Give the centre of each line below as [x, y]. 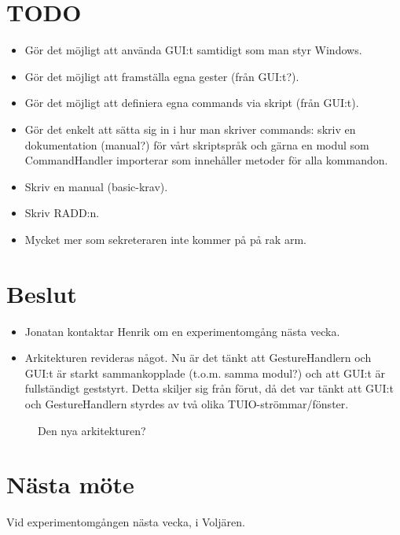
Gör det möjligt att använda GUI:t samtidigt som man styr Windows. [193, 50]
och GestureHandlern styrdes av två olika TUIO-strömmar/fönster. [187, 403]
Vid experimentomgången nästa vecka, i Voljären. [126, 522]
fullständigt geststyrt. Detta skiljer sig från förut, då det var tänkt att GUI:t [209, 388]
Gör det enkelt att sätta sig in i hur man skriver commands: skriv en [190, 129]
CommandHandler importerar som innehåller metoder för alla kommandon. [206, 160]
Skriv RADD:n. [62, 213]
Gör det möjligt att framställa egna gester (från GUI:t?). [162, 76]
